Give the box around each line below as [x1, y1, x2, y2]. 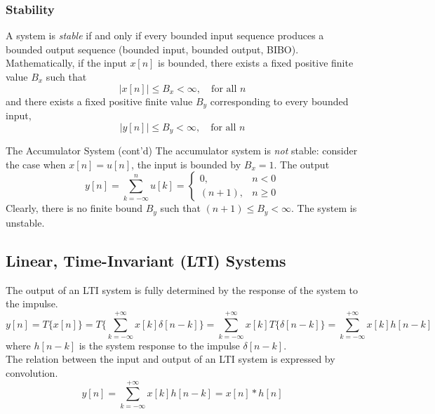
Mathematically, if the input [6, 55, 127, 70]
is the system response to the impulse [79, 338, 240, 352]
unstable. [6, 215, 45, 229]
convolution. [6, 366, 58, 380]
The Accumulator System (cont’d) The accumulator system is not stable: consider [6, 143, 358, 158]
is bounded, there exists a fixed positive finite [158, 55, 354, 70]
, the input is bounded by [131, 156, 241, 171]
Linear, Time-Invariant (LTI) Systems [6, 249, 286, 271]
